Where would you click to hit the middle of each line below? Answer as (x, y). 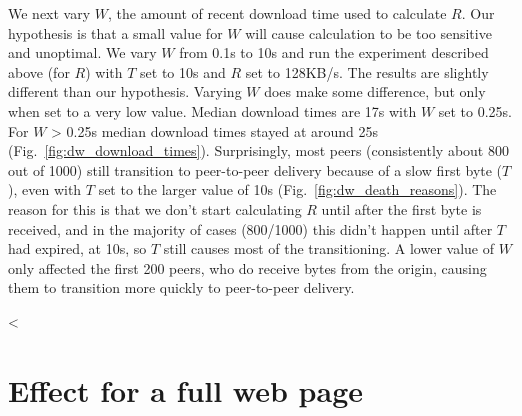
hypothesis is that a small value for (115, 32)
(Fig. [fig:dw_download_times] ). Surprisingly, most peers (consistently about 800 (258, 150)
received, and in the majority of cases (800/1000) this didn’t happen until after (250, 228)
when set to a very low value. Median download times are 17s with (212, 110)
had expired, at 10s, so (77, 248)
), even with (45, 189)
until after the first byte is (401, 208)
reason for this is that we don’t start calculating (155, 208)
